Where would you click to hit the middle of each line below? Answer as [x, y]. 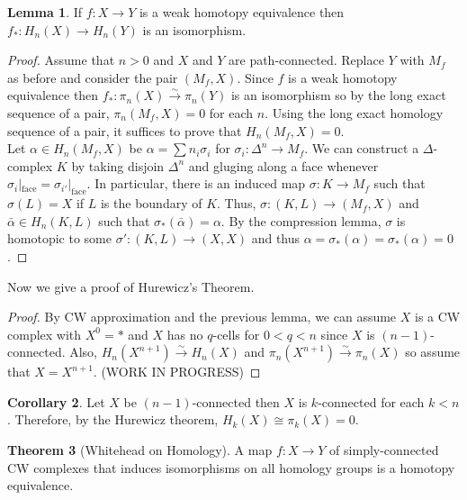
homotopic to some [59, 238]
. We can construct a [362, 148]
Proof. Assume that [61, 60]
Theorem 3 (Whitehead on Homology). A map [140, 450]
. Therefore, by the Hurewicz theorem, [113, 419]
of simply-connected [384, 450]
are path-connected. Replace [306, 60]
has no [185, 334]
